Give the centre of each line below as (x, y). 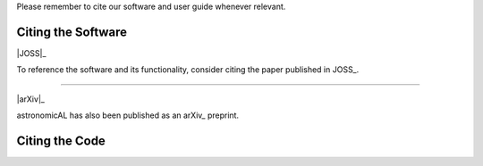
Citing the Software (72, 32)
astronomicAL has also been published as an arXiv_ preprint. (128, 115)
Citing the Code (61, 141)
